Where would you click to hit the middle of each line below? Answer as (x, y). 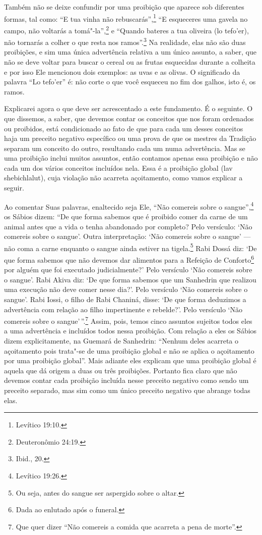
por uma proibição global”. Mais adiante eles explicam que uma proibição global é (130, 360)
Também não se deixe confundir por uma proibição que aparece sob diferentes (124, 7)
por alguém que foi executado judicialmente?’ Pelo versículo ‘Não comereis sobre (128, 270)
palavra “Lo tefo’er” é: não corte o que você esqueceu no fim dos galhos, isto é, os (130, 82)
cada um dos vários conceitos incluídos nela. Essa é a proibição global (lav (118, 167)
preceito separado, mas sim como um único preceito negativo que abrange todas (127, 390)
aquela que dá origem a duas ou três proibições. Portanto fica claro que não (121, 370)
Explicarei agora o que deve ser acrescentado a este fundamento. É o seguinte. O (128, 108)
